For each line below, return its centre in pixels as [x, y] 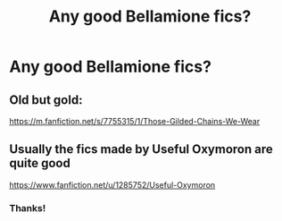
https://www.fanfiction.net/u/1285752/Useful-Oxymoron [112, 184]
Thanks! [28, 208]
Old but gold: [46, 100]
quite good [40, 163]
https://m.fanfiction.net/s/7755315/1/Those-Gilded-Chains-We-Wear [135, 121]
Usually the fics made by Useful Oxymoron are [141, 149]
